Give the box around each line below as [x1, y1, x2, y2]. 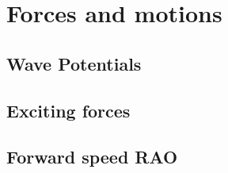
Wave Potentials [6, 51, 142, 75]
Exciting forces [6, 98, 131, 122]
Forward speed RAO [6, 144, 178, 169]
